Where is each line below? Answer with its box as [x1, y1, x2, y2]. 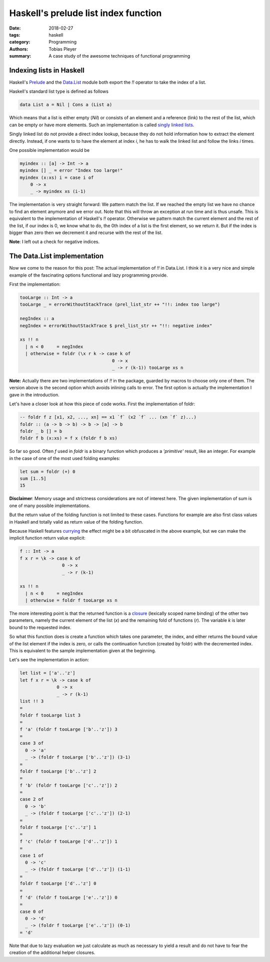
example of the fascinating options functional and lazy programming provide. [9, 272, 168, 278]
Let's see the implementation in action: [9, 657, 89, 663]
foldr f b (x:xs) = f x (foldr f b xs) [19, 435, 117, 441]
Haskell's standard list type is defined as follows [9, 88, 108, 95]
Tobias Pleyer [48, 46, 77, 52]
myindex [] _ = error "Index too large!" [19, 168, 123, 173]
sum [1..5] [19, 476, 46, 482]
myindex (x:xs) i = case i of [19, 174, 94, 180]
